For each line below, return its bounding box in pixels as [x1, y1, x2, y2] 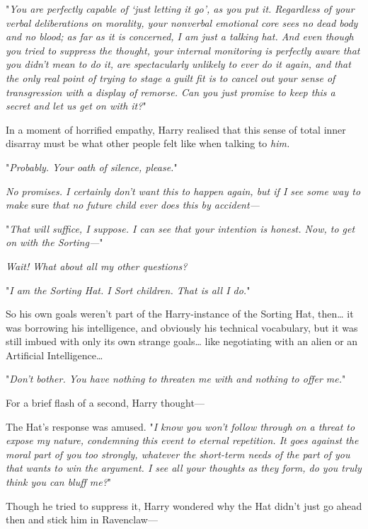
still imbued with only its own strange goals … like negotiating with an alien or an [6, 334, 358, 349]
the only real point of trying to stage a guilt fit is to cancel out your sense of [6, 70, 335, 85]
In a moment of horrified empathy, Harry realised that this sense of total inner [6, 122, 346, 136]
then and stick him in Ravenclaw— [6, 512, 158, 527]
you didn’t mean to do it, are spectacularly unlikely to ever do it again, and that [6, 57, 351, 71]
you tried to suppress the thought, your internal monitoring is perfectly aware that [6, 42, 360, 57]
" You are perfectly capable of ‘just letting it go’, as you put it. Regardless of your [6, 1, 355, 16]
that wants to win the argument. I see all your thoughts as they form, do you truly [6, 460, 362, 475]
